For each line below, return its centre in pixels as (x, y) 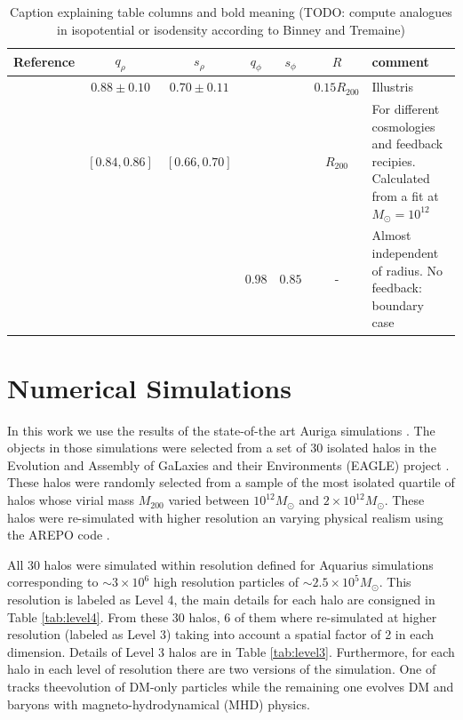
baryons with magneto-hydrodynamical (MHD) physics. (159, 704)
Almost (391, 235)
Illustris (392, 87)
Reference (44, 62)
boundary (398, 304)
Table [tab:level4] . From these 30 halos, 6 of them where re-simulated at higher (222, 616)
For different (406, 109)
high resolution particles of (226, 582)
